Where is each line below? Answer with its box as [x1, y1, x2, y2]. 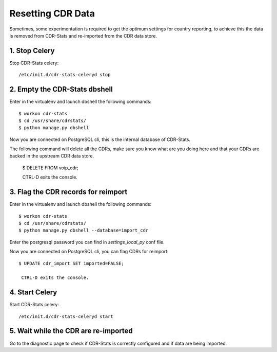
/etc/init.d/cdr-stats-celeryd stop [18, 72, 111, 78]
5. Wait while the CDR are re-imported [9, 327, 133, 336]
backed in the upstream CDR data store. [9, 153, 94, 159]
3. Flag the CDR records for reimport [9, 188, 128, 197]
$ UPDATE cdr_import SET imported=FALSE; [18, 260, 124, 266]
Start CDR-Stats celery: [9, 302, 59, 308]
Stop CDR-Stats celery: [9, 60, 59, 66]
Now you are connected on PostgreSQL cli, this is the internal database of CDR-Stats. [9, 136, 191, 143]
